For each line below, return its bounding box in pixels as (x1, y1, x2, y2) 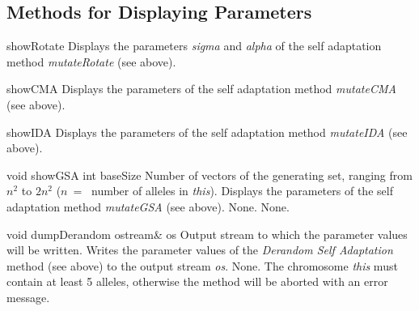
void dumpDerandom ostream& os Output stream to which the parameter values (6, 225, 408, 242)
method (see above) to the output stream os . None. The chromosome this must (6, 257, 398, 274)
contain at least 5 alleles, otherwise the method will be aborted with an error (6, 273, 388, 290)
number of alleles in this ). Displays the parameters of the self (91, 182, 393, 199)
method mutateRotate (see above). (6, 53, 176, 70)
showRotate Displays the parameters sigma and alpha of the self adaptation (6, 37, 382, 54)
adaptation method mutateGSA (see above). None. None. (6, 198, 290, 215)
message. (6, 288, 50, 305)
